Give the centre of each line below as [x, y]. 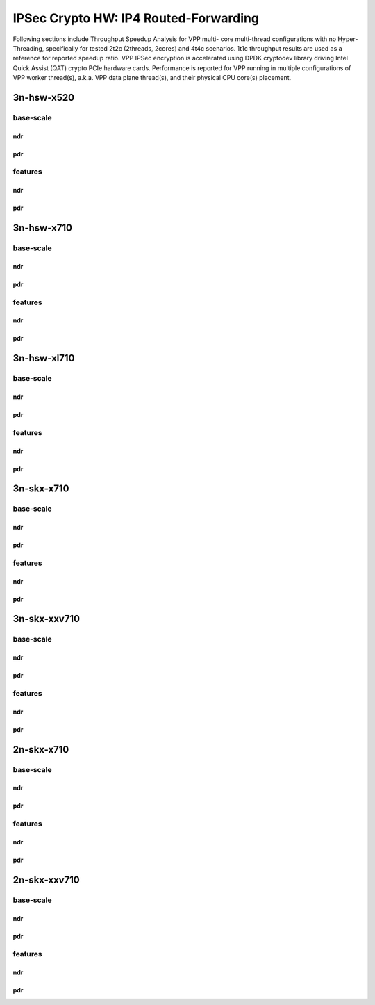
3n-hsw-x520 [44, 97]
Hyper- [348, 39]
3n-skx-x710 [41, 489]
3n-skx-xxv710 [46, 619]
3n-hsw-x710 [43, 228]
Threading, [28, 48]
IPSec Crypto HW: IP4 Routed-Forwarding [136, 18]
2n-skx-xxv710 [46, 880]
